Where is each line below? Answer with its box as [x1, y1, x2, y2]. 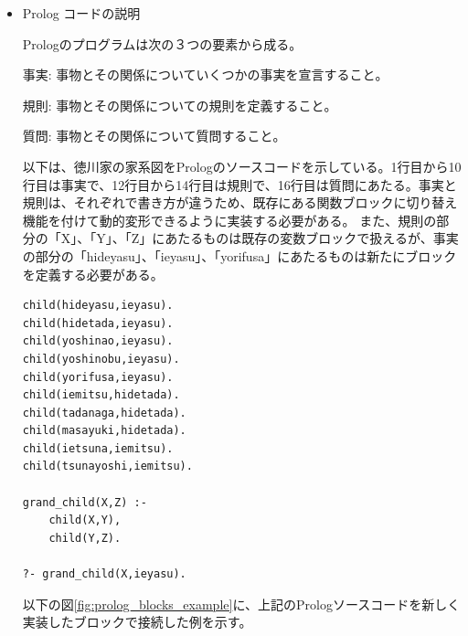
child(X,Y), [48, 514, 122, 527]
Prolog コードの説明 [22, 4, 141, 22]
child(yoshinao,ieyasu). [22, 334, 174, 348]
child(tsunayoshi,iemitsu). [22, 460, 193, 473]
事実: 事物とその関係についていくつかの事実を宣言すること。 [22, 65, 388, 84]
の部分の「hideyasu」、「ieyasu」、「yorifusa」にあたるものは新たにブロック [22, 246, 457, 265]
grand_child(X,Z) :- [22, 495, 147, 509]
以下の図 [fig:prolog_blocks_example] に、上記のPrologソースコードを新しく [22, 594, 461, 613]
